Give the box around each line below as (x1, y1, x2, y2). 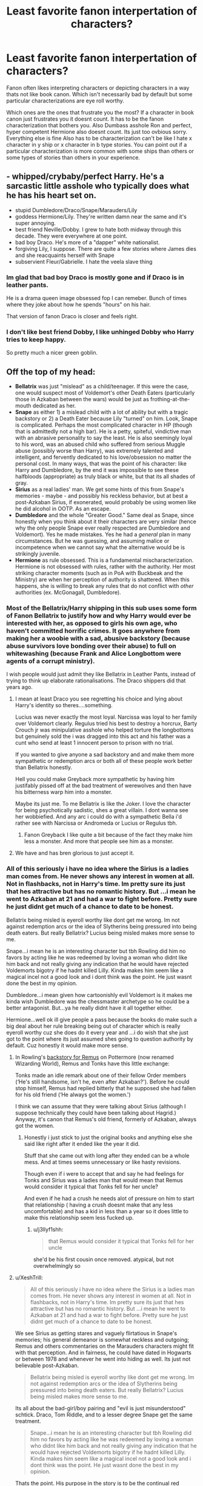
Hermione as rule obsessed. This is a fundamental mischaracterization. (15, 556, 194, 564)
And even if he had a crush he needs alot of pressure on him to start (24, 1194, 195, 1202)
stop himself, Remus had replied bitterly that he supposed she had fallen (15, 1084, 196, 1091)
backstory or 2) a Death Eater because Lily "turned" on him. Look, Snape (15, 415, 198, 422)
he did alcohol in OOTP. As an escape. (15, 505, 111, 513)
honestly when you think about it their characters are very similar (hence (15, 518, 197, 525)
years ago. (6, 684, 33, 691)
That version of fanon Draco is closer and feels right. (6, 313, 138, 320)
